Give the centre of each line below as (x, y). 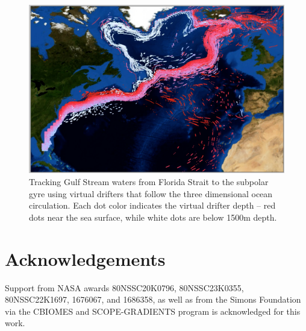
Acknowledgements (85, 258)
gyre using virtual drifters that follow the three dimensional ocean (151, 193)
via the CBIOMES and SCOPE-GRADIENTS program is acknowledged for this (153, 311)
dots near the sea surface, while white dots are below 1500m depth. (153, 217)
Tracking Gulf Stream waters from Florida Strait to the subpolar (149, 182)
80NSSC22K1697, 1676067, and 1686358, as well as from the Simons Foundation (153, 299)
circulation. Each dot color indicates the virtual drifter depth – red (152, 205)
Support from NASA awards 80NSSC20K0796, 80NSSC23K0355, (124, 287)
